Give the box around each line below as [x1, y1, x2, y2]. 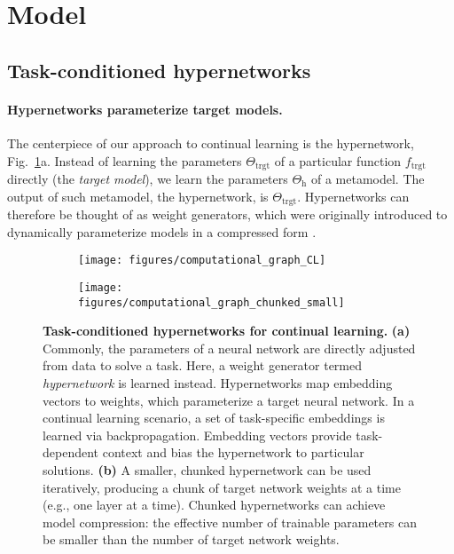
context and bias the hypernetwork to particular [102, 443, 364, 462]
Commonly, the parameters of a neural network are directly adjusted [43, 338, 416, 357]
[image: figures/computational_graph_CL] [78, 254, 326, 267]
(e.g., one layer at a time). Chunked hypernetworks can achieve [43, 495, 386, 514]
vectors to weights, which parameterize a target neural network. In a [43, 391, 415, 409]
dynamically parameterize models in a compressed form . [7, 222, 317, 241]
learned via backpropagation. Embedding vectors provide [43, 425, 352, 444]
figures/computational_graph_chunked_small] [78, 296, 345, 309]
